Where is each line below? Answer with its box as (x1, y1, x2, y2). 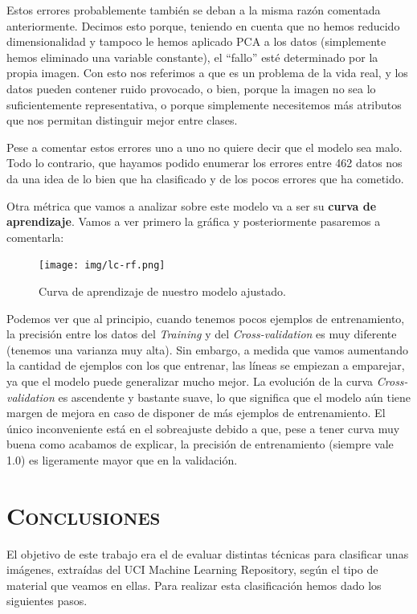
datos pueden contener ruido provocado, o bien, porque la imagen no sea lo (6, 80, 376, 96)
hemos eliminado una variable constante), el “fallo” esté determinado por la (6, 48, 378, 65)
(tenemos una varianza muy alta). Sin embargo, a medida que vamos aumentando (6, 341, 408, 358)
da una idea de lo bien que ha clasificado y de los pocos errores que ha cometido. (6, 170, 404, 186)
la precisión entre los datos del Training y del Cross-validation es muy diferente (6, 325, 397, 342)
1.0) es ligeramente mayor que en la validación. (6, 451, 238, 468)
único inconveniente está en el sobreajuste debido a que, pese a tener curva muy (6, 420, 400, 436)
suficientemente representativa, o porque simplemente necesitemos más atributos (6, 96, 402, 113)
